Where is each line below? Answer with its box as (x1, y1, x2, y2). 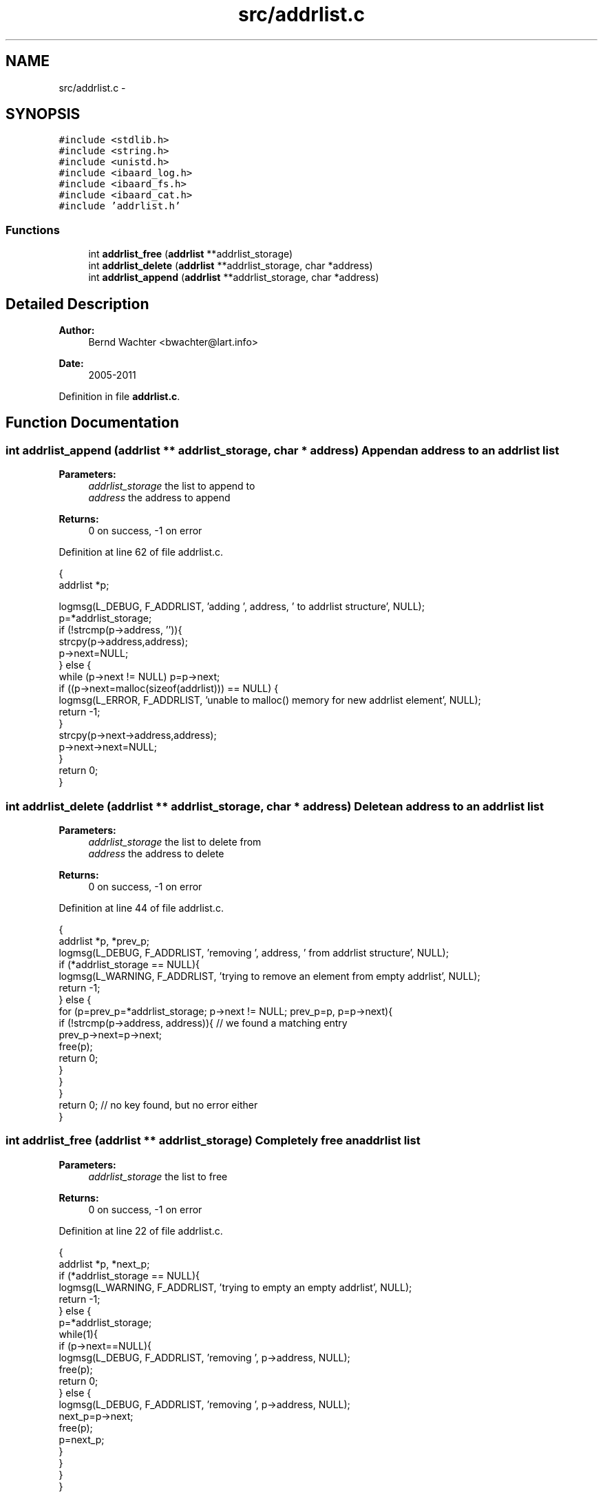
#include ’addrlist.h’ (59, 200, 181, 212)
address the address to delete (88, 848, 224, 859)
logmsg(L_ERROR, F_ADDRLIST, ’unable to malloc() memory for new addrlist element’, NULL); (59, 694, 481, 706)
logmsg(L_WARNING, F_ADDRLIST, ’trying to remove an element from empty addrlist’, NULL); (59, 970, 480, 982)
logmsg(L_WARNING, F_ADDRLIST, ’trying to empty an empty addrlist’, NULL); (59, 1281, 412, 1293)
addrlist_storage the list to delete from (88, 836, 262, 848)
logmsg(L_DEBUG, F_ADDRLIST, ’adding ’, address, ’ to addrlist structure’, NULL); (59, 600, 425, 613)
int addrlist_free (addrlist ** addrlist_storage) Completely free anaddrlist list (6, 1133, 421, 1148)
